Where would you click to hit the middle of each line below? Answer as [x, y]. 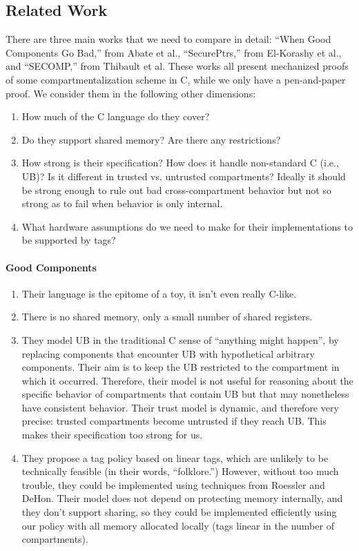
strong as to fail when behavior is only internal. [122, 203]
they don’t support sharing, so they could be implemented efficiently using [179, 512]
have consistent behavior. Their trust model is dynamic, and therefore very [180, 407]
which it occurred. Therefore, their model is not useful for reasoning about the [187, 380]
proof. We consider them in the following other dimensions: [131, 93]
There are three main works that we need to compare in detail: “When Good [168, 39]
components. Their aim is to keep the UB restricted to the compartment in [181, 367]
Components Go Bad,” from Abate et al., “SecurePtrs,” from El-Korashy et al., [174, 52]
